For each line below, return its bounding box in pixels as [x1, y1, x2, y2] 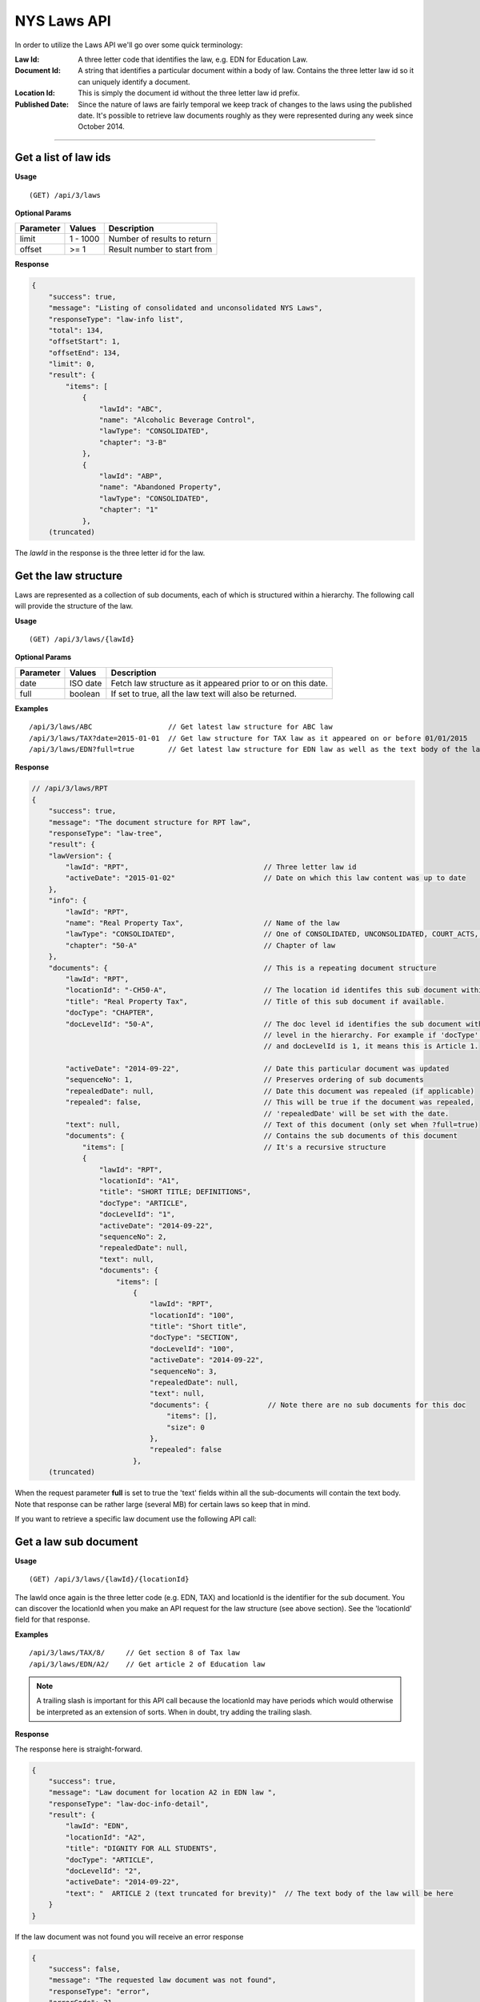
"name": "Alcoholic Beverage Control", [98, 416, 256, 424]
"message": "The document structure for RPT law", [48, 818, 251, 826]
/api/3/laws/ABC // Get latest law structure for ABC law [29, 722, 333, 732]
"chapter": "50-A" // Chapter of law [65, 941, 336, 950]
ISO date [69, 677, 102, 689]
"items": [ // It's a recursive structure [82, 1142, 386, 1152]
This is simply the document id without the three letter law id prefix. [78, 88, 300, 98]
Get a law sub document [14, 1534, 138, 1549]
